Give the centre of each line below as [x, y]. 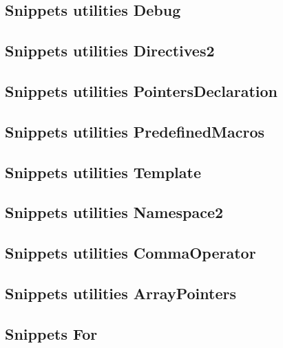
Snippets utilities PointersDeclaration [141, 90]
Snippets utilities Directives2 [110, 51]
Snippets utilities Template [103, 172]
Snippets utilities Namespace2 [114, 212]
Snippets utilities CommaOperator [130, 253]
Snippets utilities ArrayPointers [120, 293]
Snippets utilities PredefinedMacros [135, 131]
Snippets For [51, 333]
